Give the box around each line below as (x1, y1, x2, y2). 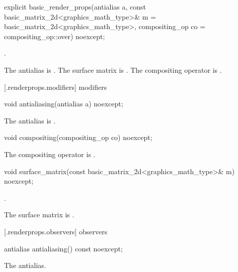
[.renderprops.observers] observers (4, 226, 108, 236)
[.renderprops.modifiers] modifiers (4, 81, 107, 92)
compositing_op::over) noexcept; (4, 31, 105, 41)
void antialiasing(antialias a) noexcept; (4, 98, 123, 109)
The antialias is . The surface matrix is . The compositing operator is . (4, 64, 222, 75)
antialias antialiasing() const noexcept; (4, 243, 123, 253)
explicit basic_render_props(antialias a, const (4, 2, 146, 12)
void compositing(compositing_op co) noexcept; (4, 132, 152, 143)
